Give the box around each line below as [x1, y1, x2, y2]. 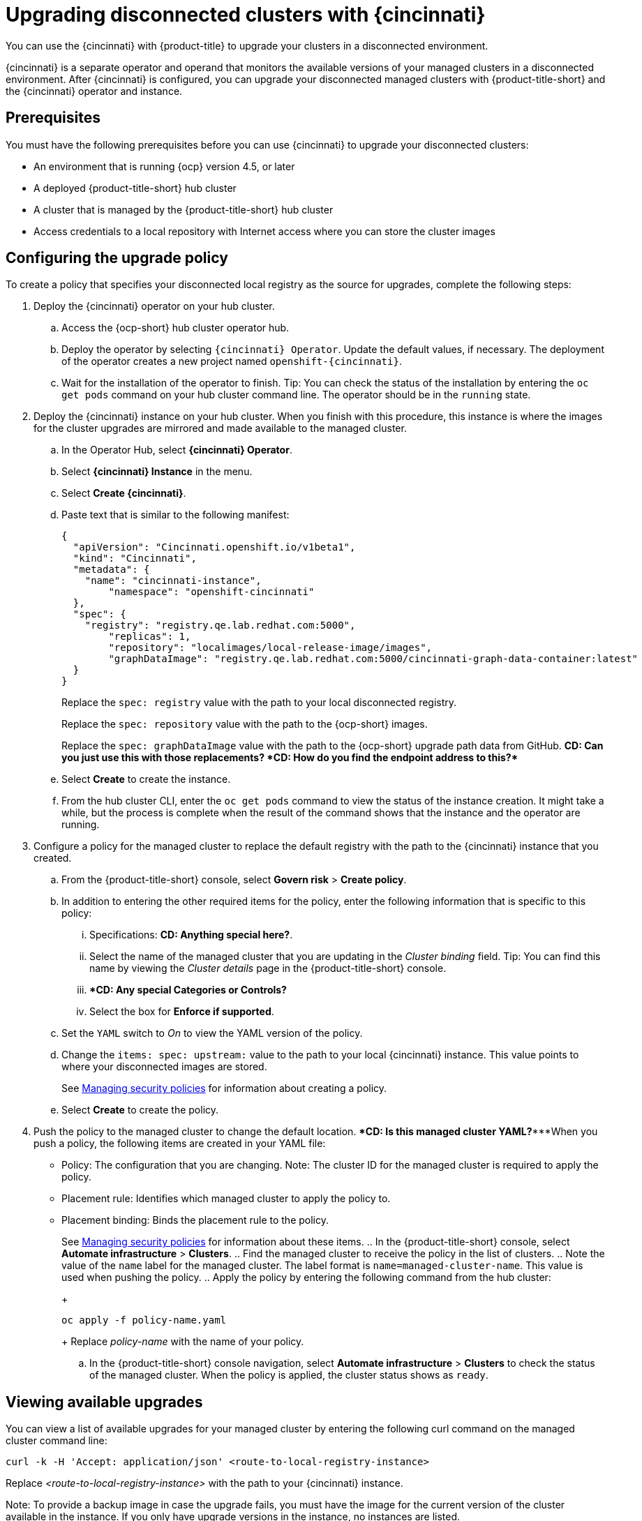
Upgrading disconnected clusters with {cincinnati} [6, 3, 486, 27]
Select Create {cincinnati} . [61, 487, 186, 500]
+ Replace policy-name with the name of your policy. [61, 1335, 304, 1348]
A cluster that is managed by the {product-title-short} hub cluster [33, 203, 334, 216]
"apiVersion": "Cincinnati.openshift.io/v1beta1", [73, 541, 356, 553]
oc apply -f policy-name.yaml [61, 1314, 227, 1326]
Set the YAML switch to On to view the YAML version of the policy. [61, 1027, 363, 1040]
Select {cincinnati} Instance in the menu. [61, 465, 253, 478]
